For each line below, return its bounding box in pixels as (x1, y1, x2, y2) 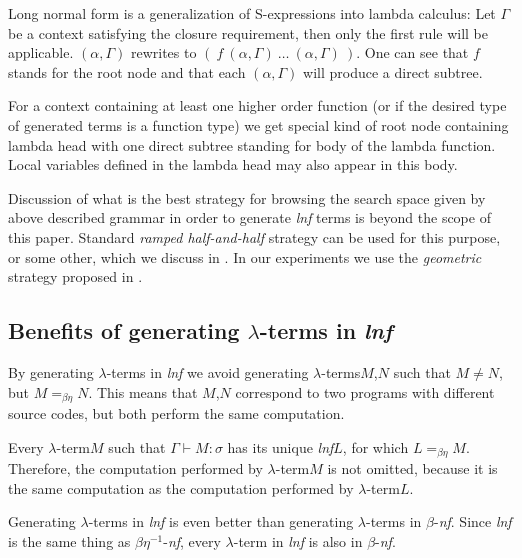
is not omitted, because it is (327, 458, 498, 479)
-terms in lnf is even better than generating (88, 511, 354, 532)
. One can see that (356, 42, 469, 63)
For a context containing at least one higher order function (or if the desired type (8, 95, 507, 116)
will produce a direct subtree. (303, 61, 483, 82)
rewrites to (130, 42, 197, 63)
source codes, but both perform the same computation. (8, 402, 345, 423)
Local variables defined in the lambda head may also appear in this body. (8, 154, 458, 175)
